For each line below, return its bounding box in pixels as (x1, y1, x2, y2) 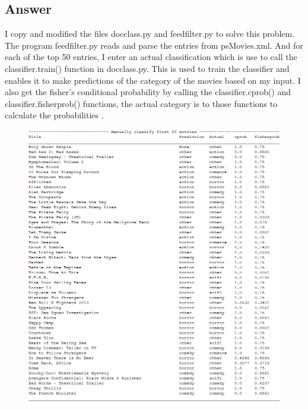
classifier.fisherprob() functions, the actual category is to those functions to (5, 97, 278, 109)
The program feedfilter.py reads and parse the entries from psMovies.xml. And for (5, 39, 303, 51)
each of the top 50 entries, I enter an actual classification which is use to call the (5, 51, 297, 63)
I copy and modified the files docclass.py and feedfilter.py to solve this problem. (5, 27, 295, 40)
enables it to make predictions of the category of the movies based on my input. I (5, 74, 301, 86)
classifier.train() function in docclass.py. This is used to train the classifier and (5, 62, 290, 74)
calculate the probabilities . (5, 109, 104, 121)
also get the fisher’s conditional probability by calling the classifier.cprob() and (5, 86, 291, 98)
